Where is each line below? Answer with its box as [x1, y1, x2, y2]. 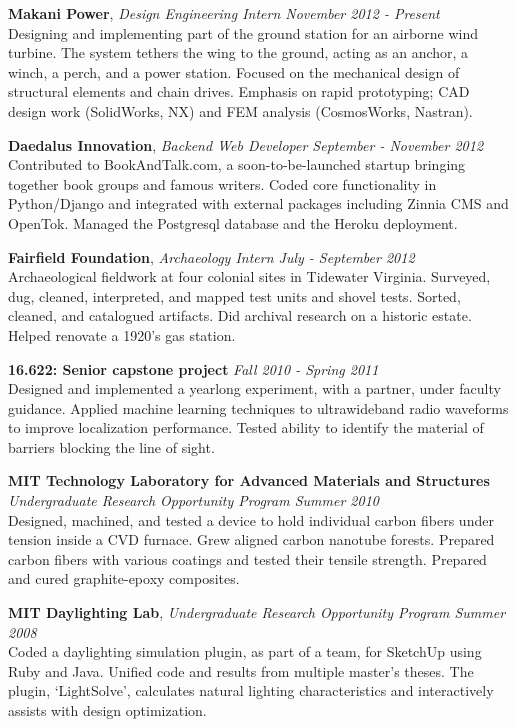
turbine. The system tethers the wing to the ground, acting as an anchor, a [8, 42, 469, 63]
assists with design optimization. [8, 700, 207, 720]
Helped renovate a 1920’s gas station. [8, 324, 236, 345]
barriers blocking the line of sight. [8, 436, 215, 457]
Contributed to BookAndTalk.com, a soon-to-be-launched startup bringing [8, 154, 466, 175]
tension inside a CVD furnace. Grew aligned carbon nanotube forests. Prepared [8, 529, 495, 550]
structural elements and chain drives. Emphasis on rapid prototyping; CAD [8, 81, 470, 102]
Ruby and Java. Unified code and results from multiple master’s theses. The [8, 660, 474, 681]
